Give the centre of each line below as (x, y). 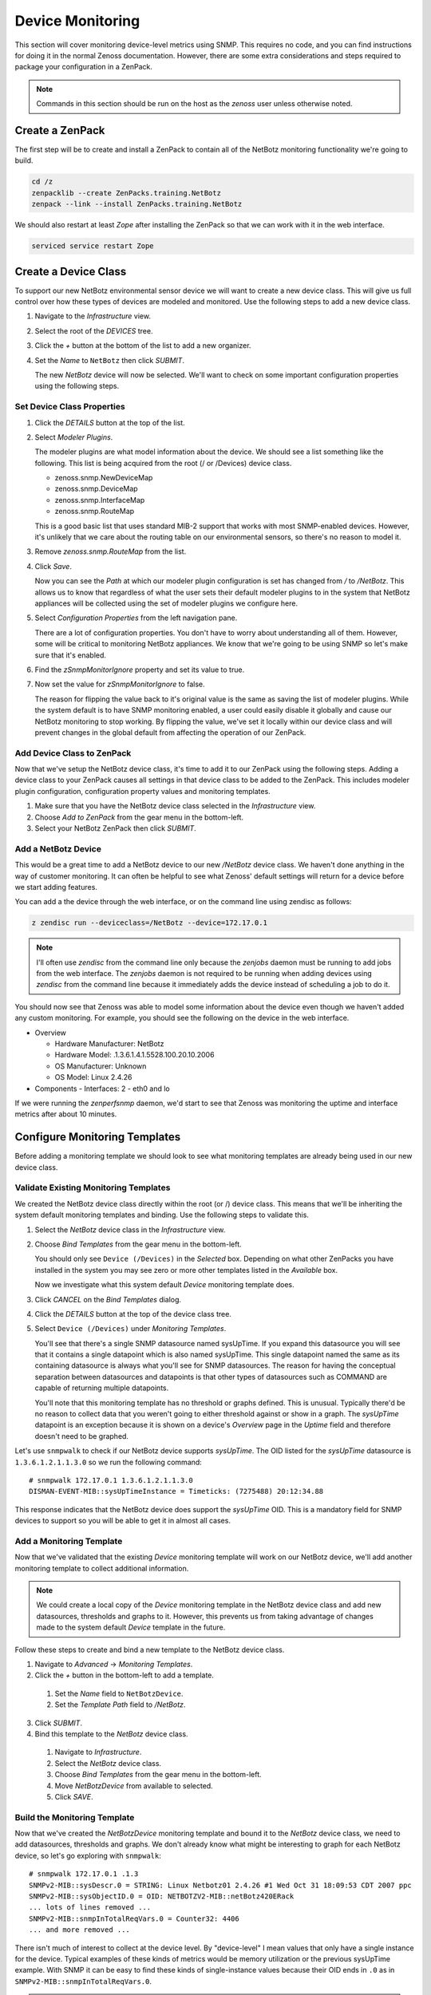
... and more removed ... (80, 1930)
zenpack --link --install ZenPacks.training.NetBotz (137, 204)
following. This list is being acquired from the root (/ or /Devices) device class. (163, 463)
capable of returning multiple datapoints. (102, 1388)
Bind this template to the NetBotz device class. (111, 1734)
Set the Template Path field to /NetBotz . (120, 1705)
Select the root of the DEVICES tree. (94, 330)
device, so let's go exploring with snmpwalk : (88, 1855)
